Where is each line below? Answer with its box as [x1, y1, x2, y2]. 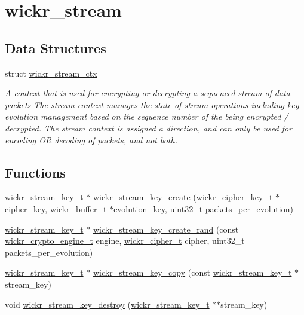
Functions [5, 163, 66, 181]
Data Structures [5, 38, 106, 57]
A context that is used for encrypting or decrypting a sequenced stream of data [5, 87, 290, 99]
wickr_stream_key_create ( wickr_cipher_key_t [93, 191, 273, 203]
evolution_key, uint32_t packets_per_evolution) [113, 202, 293, 215]
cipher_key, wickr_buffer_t [5, 202, 107, 215]
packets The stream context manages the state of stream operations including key [5, 98, 299, 111]
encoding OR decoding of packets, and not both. [5, 133, 177, 146]
